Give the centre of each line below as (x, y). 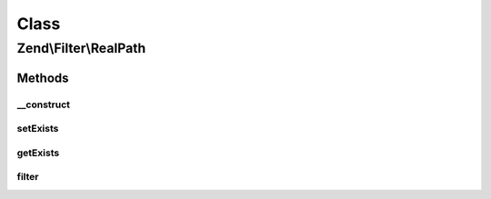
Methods (43, 78)
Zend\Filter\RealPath (81, 48)
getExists (38, 153)
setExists (38, 129)
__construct (44, 104)
